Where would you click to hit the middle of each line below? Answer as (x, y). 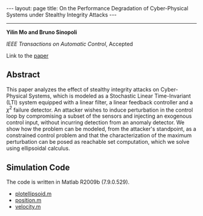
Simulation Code (38, 167)
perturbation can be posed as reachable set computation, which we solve (98, 142)
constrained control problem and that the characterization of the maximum (99, 135)
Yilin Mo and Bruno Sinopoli (42, 32)
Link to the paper (27, 56)
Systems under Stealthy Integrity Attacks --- (62, 15)
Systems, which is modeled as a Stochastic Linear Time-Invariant (110, 96)
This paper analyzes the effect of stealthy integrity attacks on (83, 89)
